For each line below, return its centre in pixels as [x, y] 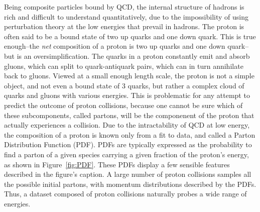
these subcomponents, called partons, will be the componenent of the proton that [129, 115]
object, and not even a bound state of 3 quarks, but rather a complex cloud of [124, 85]
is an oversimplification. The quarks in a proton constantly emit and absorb [133, 56]
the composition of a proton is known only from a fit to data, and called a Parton [130, 134]
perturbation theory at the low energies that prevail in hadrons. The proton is [124, 26]
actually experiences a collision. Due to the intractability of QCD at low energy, [127, 125]
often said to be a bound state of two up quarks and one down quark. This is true [130, 36]
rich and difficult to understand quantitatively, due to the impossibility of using [126, 16]
